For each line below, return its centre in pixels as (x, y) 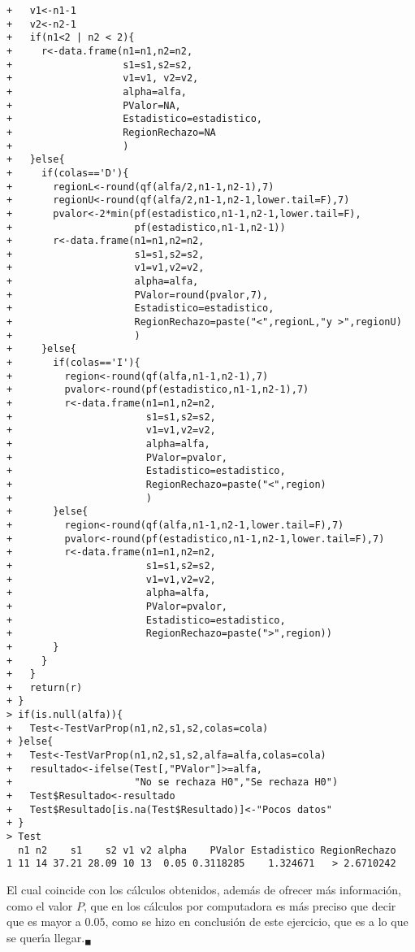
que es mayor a (44, 922)
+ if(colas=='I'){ (73, 363)
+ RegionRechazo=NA (111, 132)
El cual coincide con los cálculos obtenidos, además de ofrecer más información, (204, 889)
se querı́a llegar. (46, 937)
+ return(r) (45, 687)
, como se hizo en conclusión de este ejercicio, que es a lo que (257, 922)
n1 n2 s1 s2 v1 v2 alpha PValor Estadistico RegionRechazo (207, 850)
